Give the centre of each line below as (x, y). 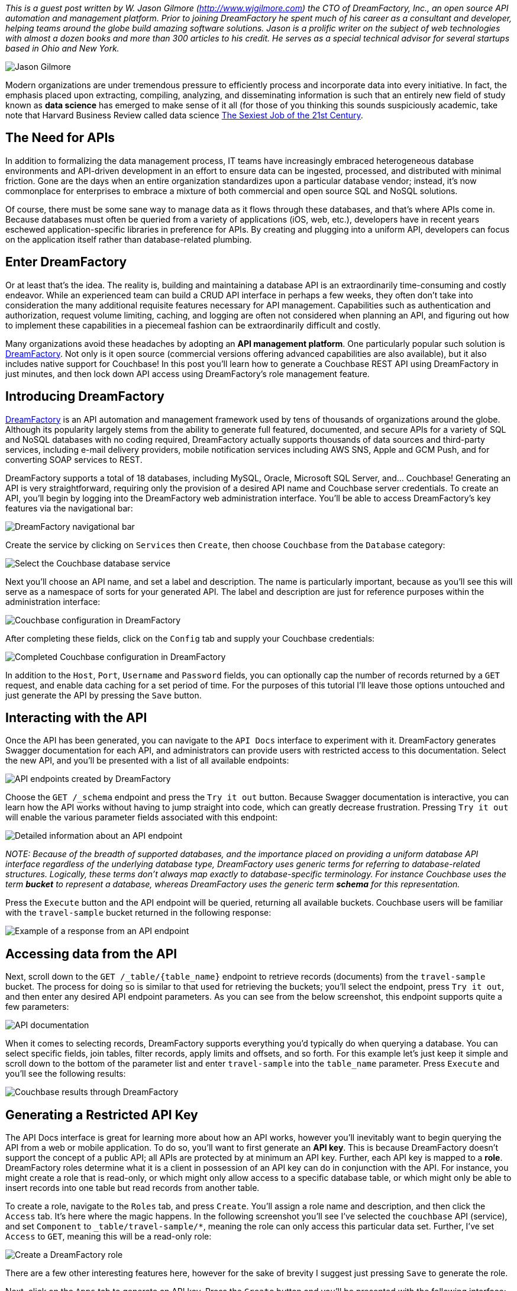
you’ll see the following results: (66, 1074)
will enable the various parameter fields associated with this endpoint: (142, 817)
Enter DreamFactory (66, 262)
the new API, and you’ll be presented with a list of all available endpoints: (147, 761)
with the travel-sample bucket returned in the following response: (138, 913)
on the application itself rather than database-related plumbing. (129, 239)
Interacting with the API (76, 717)
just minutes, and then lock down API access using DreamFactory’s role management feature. (188, 374)
